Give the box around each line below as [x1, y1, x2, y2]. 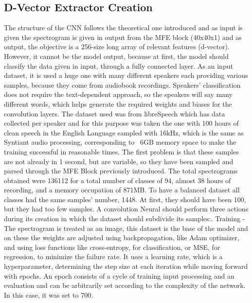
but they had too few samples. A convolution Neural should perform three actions [4, 204, 249, 214]
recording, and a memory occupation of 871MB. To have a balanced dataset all [4, 185, 240, 195]
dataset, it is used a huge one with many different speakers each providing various [4, 70, 248, 80]
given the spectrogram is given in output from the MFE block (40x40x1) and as [4, 32, 242, 42]
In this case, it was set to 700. [4, 289, 93, 300]
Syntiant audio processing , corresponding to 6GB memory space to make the [4, 137, 236, 147]
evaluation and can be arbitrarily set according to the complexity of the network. [4, 280, 246, 290]
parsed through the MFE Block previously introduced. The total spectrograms [4, 166, 238, 176]
